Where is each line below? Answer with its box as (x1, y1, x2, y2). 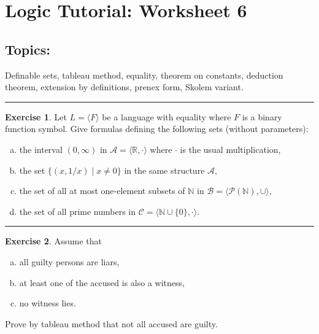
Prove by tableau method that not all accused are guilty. (5, 317, 218, 330)
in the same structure (124, 163, 205, 176)
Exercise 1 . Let (5, 110, 67, 123)
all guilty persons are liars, (19, 255, 120, 268)
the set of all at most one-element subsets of (19, 184, 185, 197)
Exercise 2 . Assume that (5, 235, 102, 247)
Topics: (5, 39, 50, 58)
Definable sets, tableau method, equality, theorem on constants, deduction (5, 68, 283, 81)
